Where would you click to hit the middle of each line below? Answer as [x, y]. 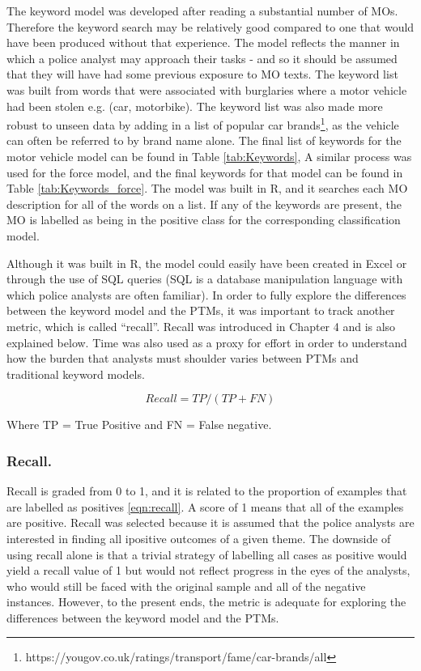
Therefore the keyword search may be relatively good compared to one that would [210, 26]
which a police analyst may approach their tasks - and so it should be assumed [202, 58]
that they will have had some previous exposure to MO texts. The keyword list [202, 74]
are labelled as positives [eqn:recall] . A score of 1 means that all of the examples [205, 506]
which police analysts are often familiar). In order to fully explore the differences [206, 294]
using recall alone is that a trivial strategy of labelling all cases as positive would [207, 554]
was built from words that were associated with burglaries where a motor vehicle [207, 89]
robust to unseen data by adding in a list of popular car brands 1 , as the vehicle [203, 123]
